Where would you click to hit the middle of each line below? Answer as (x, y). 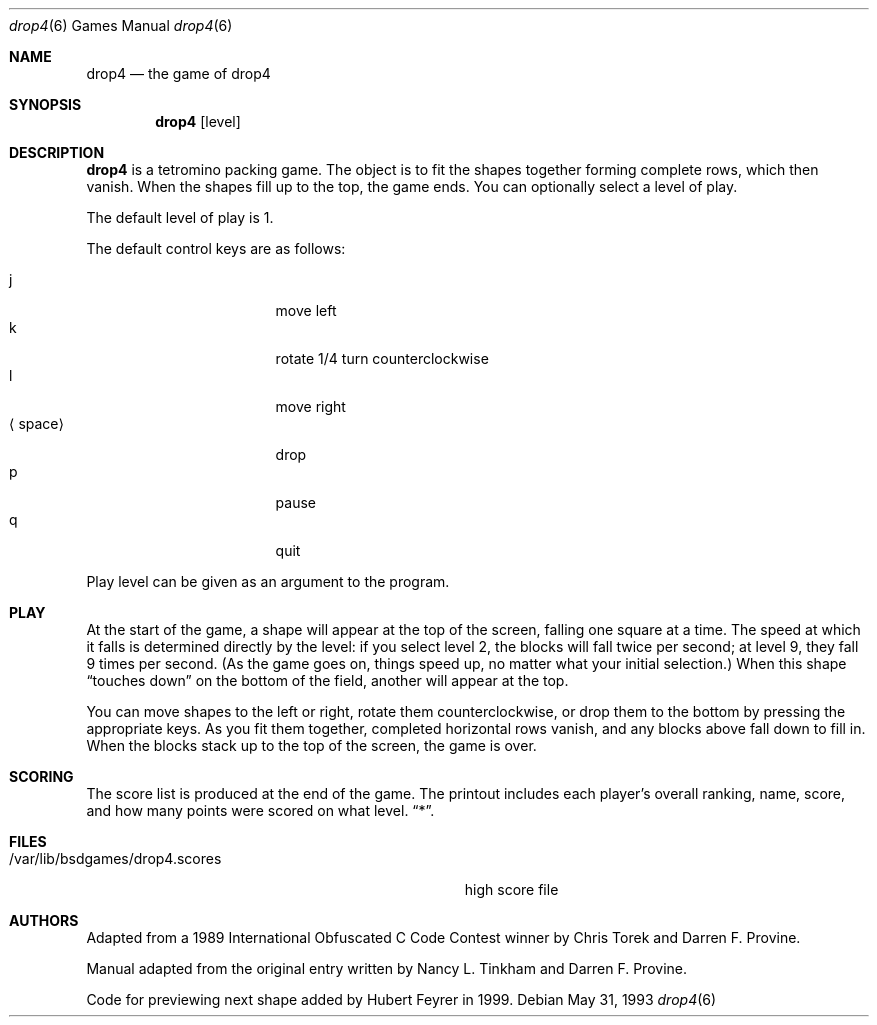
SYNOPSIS (45, 104)
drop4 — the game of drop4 (178, 73)
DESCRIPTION (57, 152)
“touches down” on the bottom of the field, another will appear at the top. (327, 680)
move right (310, 406)
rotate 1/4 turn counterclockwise (382, 358)
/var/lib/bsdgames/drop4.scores (115, 858)
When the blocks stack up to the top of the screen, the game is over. (311, 745)
